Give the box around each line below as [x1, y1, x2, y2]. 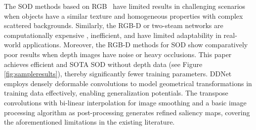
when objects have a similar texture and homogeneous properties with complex [4, 10, 243, 21]
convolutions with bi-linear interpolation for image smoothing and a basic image [4, 97, 247, 107]
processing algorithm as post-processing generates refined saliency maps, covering [4, 107, 250, 117]
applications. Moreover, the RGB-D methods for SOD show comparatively [23, 39, 248, 50]
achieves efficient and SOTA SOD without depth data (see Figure [4, 59, 203, 69]
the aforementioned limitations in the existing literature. [4, 117, 175, 127]
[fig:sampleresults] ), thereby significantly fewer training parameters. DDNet [4, 68, 232, 79]
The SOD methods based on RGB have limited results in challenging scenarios [4, 1, 246, 11]
